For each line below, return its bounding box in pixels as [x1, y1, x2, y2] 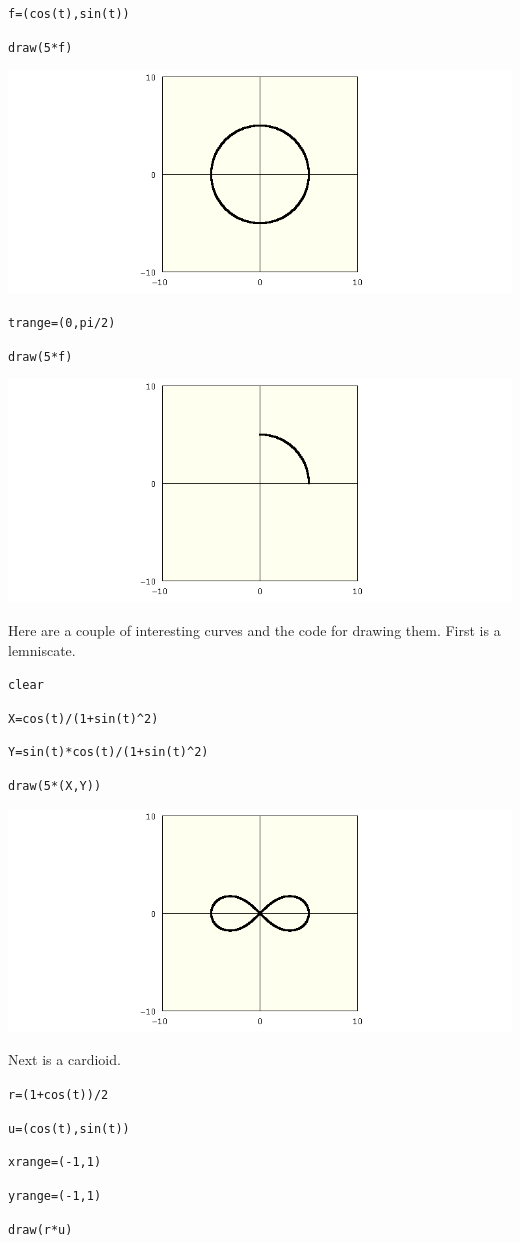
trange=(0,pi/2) [8, 315, 116, 330]
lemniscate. [8, 639, 76, 660]
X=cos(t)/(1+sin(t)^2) [8, 711, 159, 726]
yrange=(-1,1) [8, 1188, 102, 1203]
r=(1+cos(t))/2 [8, 1087, 109, 1102]
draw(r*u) [8, 1222, 73, 1237]
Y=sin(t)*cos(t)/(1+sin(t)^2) [8, 745, 209, 760]
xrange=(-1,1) [8, 1155, 102, 1170]
